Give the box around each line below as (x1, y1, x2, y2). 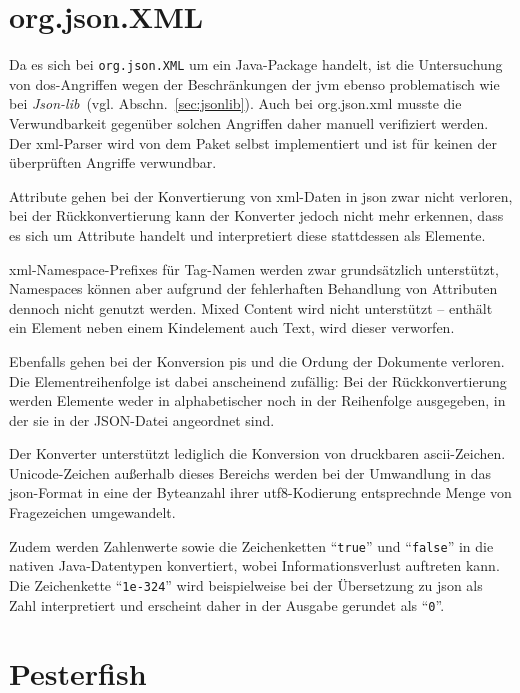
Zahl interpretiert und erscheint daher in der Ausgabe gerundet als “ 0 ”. (9, 594, 445, 615)
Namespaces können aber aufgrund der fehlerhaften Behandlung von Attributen (9, 278, 498, 299)
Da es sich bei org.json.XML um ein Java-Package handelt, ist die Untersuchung (9, 54, 503, 75)
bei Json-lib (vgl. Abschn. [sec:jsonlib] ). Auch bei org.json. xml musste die (9, 93, 462, 114)
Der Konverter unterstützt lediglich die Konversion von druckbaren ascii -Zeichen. (9, 443, 506, 464)
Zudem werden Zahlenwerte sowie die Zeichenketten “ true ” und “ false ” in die (9, 535, 494, 556)
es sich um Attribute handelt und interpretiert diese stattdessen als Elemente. (9, 224, 486, 245)
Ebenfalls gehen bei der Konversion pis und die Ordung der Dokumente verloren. (9, 350, 505, 371)
